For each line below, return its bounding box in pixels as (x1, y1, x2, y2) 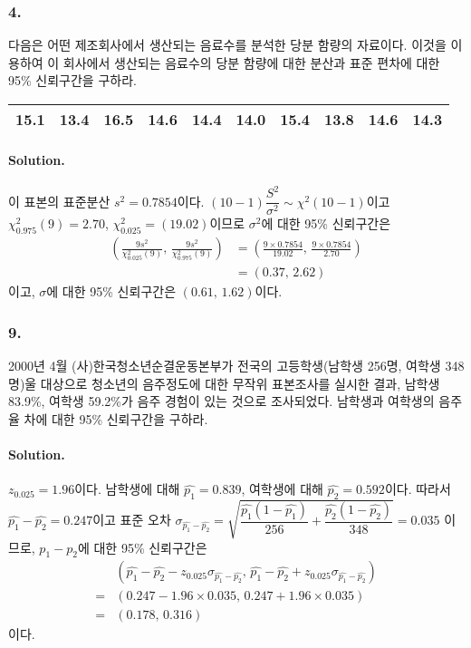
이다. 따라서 (384, 479, 451, 498)
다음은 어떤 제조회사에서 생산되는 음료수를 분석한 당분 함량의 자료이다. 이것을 (8, 35, 447, 54)
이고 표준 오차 (92, 510, 171, 529)
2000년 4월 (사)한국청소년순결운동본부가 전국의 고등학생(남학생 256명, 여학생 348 (8, 356, 465, 375)
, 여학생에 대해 (241, 479, 323, 498)
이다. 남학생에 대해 (74, 479, 180, 498)
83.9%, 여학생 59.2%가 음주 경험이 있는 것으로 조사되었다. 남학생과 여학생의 (8, 392, 435, 411)
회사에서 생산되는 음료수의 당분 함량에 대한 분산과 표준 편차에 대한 (62, 53, 440, 72)
